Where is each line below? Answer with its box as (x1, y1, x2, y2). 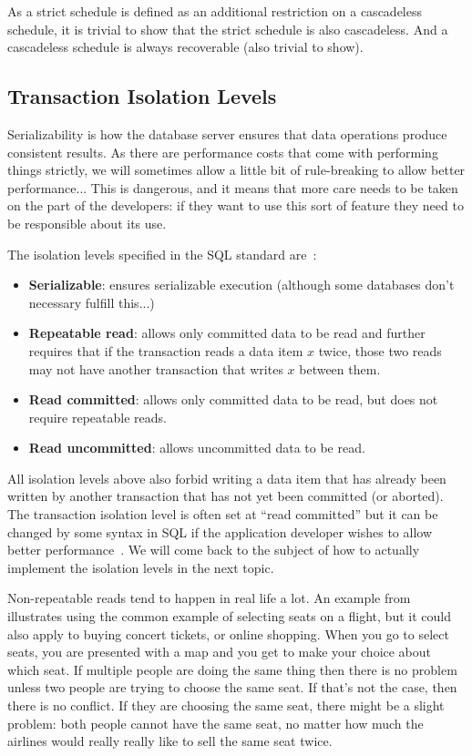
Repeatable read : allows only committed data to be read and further (28, 323, 426, 342)
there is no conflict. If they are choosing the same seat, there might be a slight (7, 696, 445, 715)
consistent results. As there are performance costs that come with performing (7, 142, 438, 161)
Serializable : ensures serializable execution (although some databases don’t (28, 275, 455, 294)
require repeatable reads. (28, 407, 167, 426)
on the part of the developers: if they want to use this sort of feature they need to (7, 196, 464, 215)
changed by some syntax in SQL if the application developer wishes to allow (7, 522, 433, 541)
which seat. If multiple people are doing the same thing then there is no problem (7, 659, 457, 679)
